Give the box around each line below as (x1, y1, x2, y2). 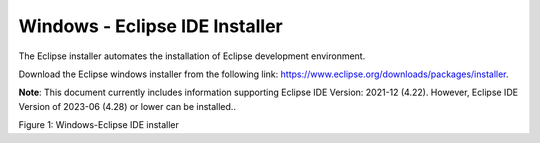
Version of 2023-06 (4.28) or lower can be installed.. (18, 100, 237, 112)
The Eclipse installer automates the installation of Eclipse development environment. (18, 50, 366, 62)
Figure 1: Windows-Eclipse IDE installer (18, 119, 180, 131)
